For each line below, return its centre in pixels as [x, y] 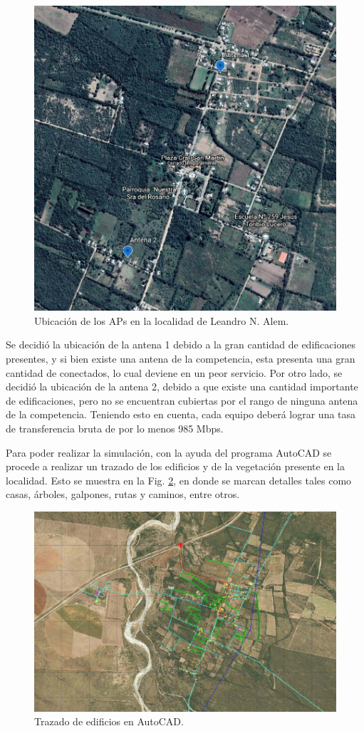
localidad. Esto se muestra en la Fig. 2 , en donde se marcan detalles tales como [179, 480]
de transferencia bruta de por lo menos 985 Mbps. [115, 428]
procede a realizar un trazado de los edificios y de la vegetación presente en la [175, 466]
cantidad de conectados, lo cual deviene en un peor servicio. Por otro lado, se [174, 372]
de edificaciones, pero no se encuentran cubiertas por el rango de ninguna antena [182, 400]
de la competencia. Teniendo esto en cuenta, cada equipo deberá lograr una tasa [181, 414]
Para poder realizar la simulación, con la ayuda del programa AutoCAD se [169, 452]
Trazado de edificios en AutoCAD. [109, 721]
